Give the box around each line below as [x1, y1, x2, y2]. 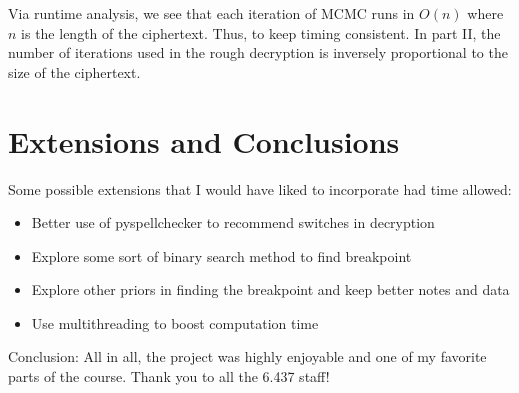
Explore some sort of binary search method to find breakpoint [31, 245, 412, 266]
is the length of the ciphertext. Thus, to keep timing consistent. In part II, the [21, 22, 501, 43]
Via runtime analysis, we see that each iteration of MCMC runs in [8, 3, 415, 23]
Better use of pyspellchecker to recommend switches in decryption [31, 212, 435, 233]
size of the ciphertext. [8, 61, 141, 82]
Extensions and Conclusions [8, 120, 400, 161]
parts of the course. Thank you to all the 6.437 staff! [8, 366, 330, 387]
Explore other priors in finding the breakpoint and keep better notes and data [31, 279, 510, 300]
